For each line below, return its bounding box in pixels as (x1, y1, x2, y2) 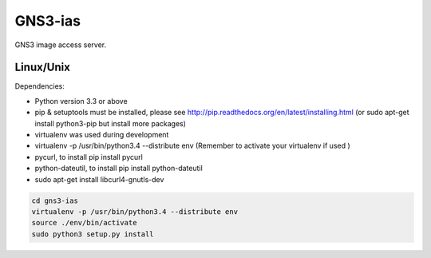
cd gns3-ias (31, 196, 79, 205)
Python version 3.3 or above (34, 96, 128, 105)
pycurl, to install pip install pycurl (34, 152, 143, 161)
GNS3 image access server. (14, 40, 107, 50)
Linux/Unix (14, 61, 71, 74)
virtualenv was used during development (34, 130, 169, 140)
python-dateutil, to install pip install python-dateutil (34, 164, 203, 173)
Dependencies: (14, 81, 65, 91)
